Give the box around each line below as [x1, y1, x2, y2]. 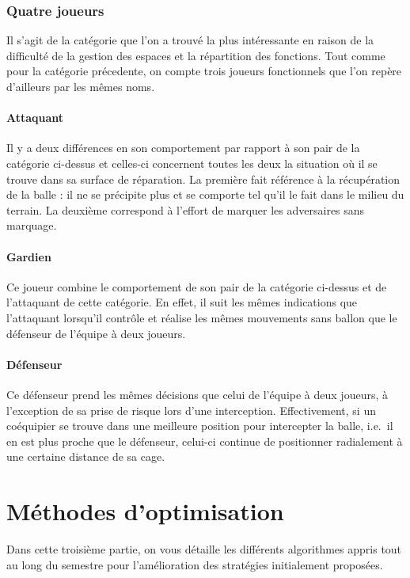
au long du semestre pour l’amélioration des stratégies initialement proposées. [6, 556, 383, 572]
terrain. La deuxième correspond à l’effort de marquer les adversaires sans [6, 201, 365, 218]
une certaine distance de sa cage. [6, 448, 165, 465]
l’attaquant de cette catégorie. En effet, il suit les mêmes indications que [6, 294, 358, 310]
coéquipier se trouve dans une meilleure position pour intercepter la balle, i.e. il [6, 417, 393, 434]
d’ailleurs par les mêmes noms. [6, 78, 155, 94]
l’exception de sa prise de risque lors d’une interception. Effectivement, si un [6, 401, 376, 418]
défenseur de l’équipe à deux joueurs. [6, 325, 186, 341]
